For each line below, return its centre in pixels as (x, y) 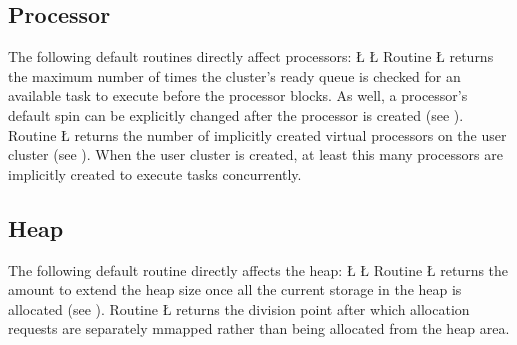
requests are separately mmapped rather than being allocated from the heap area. (259, 328)
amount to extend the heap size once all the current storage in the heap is (235, 289)
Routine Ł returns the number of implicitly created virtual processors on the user (257, 134)
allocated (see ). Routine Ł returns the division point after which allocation (239, 308)
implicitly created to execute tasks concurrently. (155, 173)
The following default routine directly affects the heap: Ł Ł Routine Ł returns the (258, 269)
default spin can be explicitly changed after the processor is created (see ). (236, 114)
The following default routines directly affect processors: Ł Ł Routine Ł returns (251, 56)
